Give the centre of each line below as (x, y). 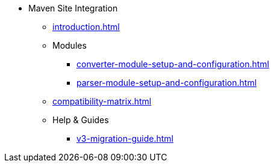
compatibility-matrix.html (102, 101)
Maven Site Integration (73, 8)
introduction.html (86, 27)
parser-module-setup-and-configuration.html (167, 83)
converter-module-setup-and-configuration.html (173, 64)
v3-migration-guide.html (125, 138)
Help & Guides (81, 120)
